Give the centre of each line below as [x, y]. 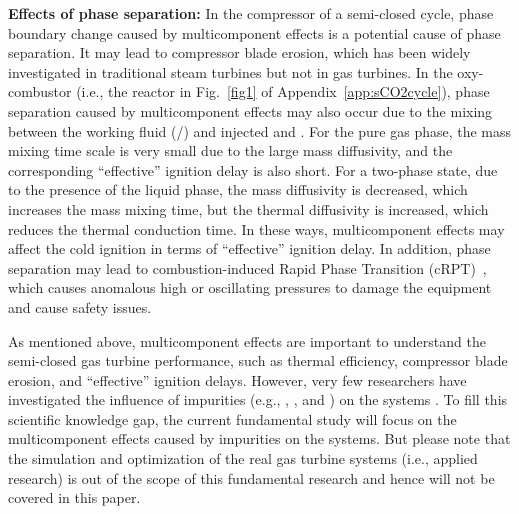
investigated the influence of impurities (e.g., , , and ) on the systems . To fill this [258, 399]
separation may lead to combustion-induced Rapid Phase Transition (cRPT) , [247, 267]
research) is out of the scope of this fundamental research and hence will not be [251, 477]
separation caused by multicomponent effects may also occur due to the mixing [250, 110]
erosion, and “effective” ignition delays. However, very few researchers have [237, 379]
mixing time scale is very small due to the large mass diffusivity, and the [230, 150]
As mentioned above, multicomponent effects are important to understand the [247, 340]
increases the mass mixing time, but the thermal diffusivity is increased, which [248, 208]
